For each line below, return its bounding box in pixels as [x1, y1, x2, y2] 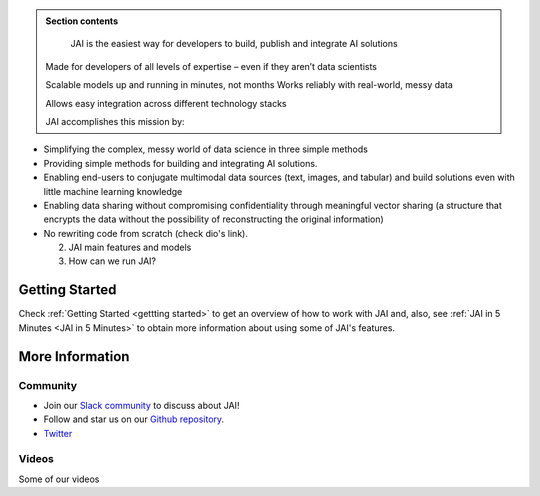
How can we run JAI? [68, 255, 157, 267]
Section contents [45, 15, 119, 27]
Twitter [43, 427, 73, 439]
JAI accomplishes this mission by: [45, 115, 185, 127]
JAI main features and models [68, 241, 192, 254]
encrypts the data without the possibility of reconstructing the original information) [43, 213, 384, 225]
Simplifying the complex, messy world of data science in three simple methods [43, 143, 369, 155]
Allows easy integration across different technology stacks [45, 97, 287, 109]
